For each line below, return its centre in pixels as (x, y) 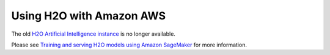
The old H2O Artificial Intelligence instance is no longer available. (93, 34)
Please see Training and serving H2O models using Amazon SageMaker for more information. (129, 45)
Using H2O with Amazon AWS (89, 16)
